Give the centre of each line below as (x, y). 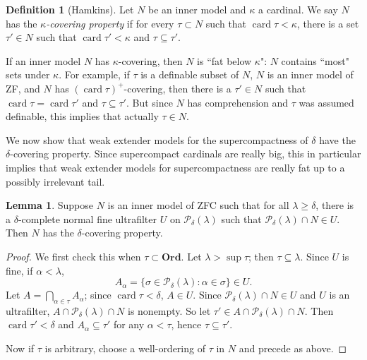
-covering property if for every (110, 23)
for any (129, 324)
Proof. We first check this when (73, 256)
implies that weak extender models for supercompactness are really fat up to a (175, 167)
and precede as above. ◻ (293, 348)
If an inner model (43, 60)
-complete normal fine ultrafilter (88, 218)
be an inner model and (197, 9)
